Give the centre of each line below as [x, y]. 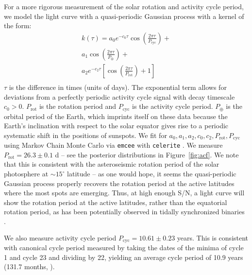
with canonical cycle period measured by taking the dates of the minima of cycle [124, 248]
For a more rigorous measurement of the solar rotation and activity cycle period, [124, 6]
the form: [18, 26]
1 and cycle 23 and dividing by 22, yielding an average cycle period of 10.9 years [124, 257]
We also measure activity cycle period [60, 237]
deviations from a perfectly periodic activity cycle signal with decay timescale [119, 96]
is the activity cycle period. [173, 106]
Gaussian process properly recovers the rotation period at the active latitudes [119, 183]
